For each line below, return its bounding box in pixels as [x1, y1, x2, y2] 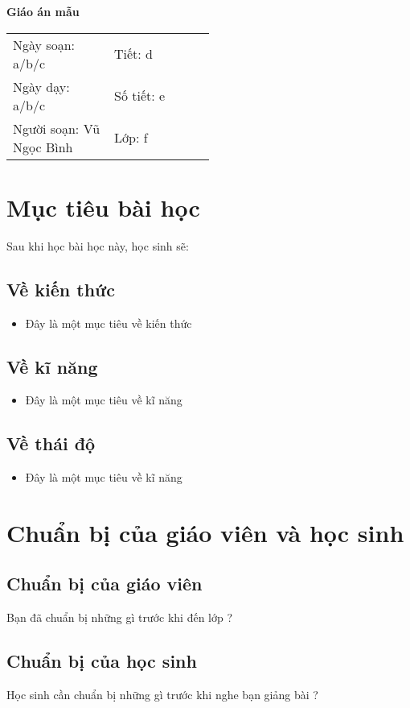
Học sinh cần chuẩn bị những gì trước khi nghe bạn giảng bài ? [6, 686, 318, 703]
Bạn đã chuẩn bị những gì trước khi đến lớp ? [6, 609, 233, 626]
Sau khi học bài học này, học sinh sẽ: [6, 237, 189, 254]
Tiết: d [114, 44, 154, 64]
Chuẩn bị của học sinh [6, 648, 197, 673]
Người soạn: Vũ [13, 118, 100, 138]
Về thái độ [6, 431, 96, 456]
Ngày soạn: [13, 35, 75, 54]
